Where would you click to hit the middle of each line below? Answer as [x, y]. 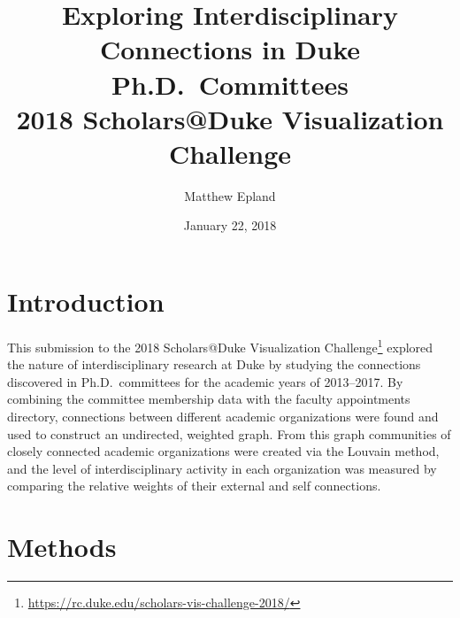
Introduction [86, 301]
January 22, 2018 [230, 225]
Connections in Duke [230, 49]
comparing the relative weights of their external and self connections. [194, 486]
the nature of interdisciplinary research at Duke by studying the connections [214, 364]
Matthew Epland [230, 195]
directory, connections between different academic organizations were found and [223, 417]
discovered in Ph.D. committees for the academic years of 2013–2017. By [205, 381]
